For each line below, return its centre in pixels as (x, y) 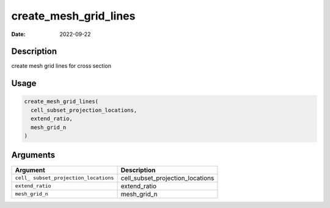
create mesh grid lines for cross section (61, 66)
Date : (18, 34)
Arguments (33, 155)
